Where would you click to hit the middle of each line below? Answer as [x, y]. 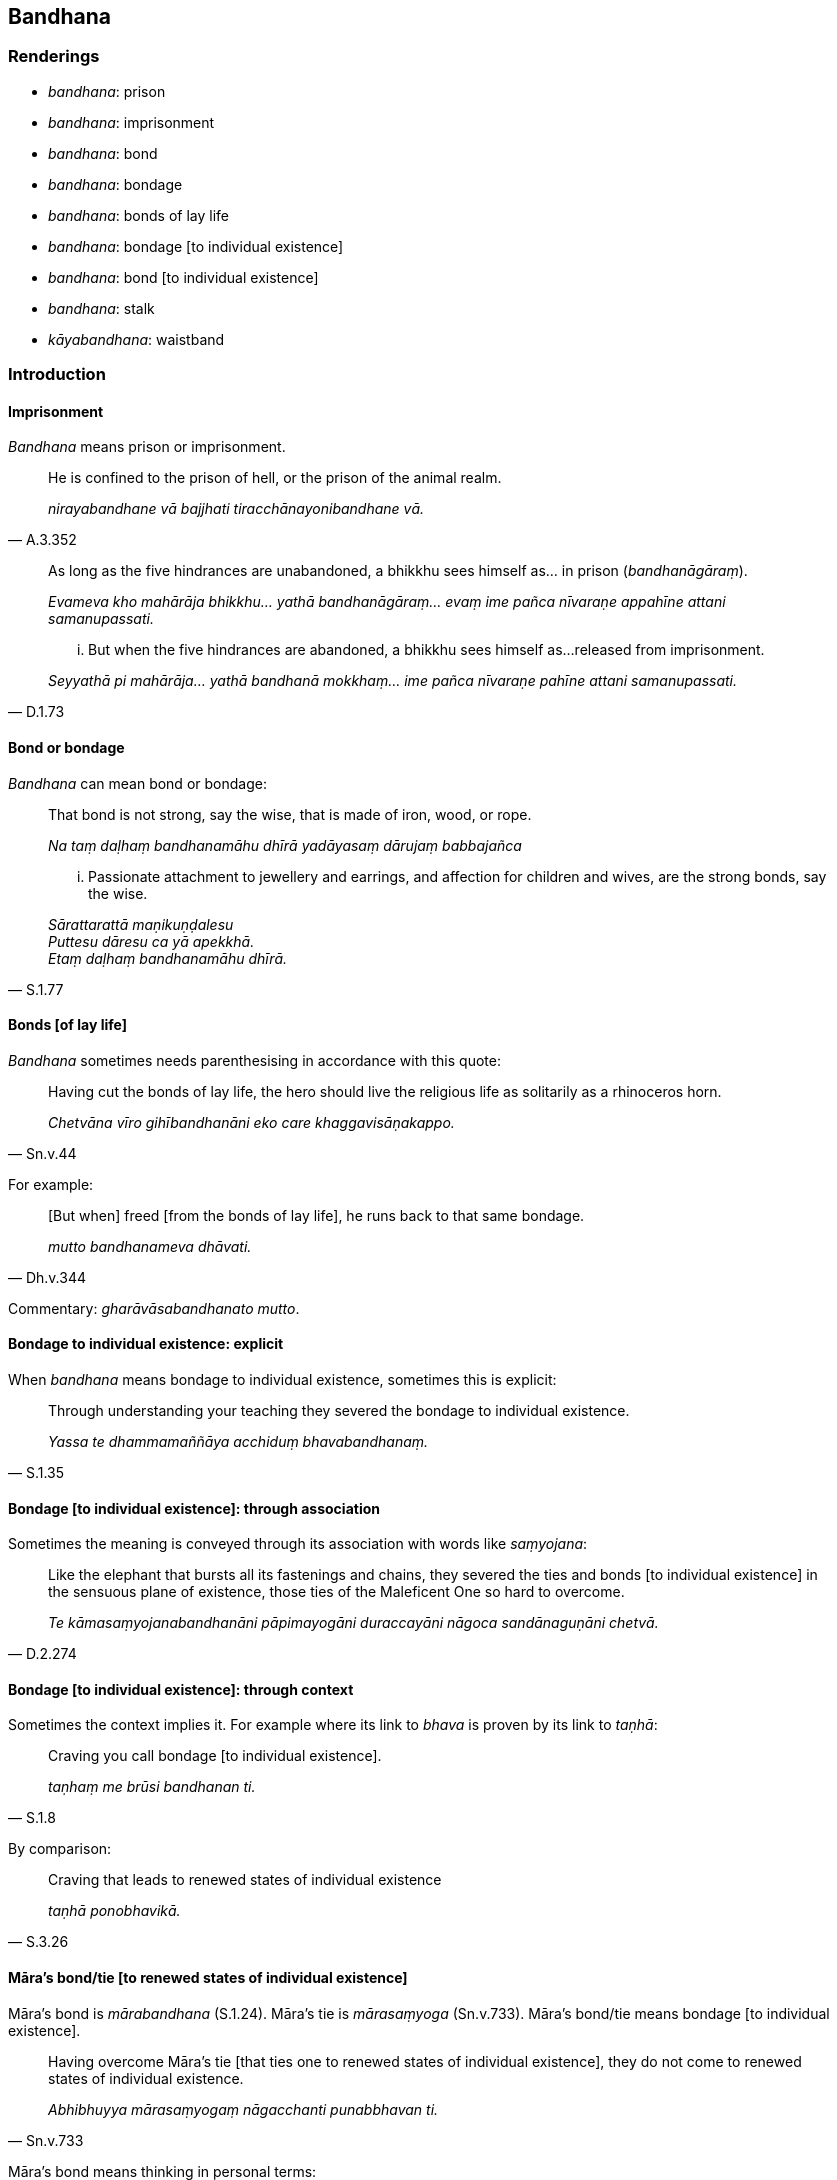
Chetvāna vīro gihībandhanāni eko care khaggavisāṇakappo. [251, 1122]
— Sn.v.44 [42, 1153]
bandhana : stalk [101, 308]
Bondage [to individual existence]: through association [194, 1508]
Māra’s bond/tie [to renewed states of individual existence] [208, 1978]
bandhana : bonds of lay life [138, 215]
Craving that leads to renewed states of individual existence [245, 1880]
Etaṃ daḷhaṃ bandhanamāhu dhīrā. [168, 958]
